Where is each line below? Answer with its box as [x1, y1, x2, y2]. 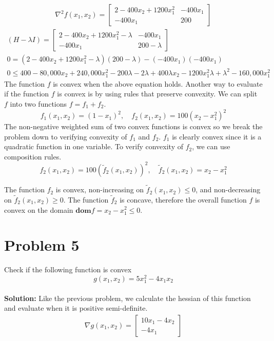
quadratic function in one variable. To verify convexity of [4, 141, 183, 152]
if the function [4, 88, 49, 99]
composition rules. [4, 151, 62, 162]
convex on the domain [4, 204, 73, 215]
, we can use [192, 141, 230, 152]
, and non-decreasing [195, 184, 261, 195]
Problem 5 [4, 234, 80, 255]
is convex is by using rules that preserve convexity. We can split [57, 88, 258, 99]
